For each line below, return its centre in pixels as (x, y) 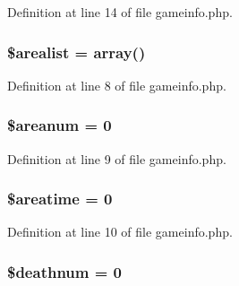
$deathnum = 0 (65, 271)
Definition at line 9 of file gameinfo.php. (117, 158)
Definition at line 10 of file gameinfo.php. (120, 232)
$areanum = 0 (60, 125)
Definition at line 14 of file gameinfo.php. (120, 12)
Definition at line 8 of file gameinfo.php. (117, 85)
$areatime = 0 (60, 199)
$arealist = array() (77, 52)
